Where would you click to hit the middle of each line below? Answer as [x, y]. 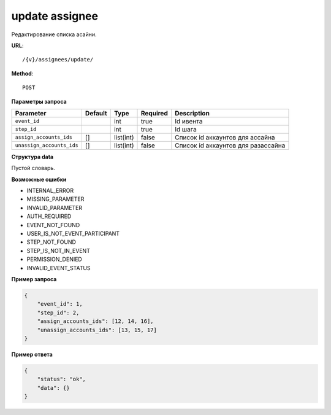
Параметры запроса [39, 101]
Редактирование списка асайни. [54, 34]
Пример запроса [34, 279]
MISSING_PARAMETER [55, 199]
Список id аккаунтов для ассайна [225, 137]
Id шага [186, 129]
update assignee [55, 16]
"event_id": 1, [60, 304]
